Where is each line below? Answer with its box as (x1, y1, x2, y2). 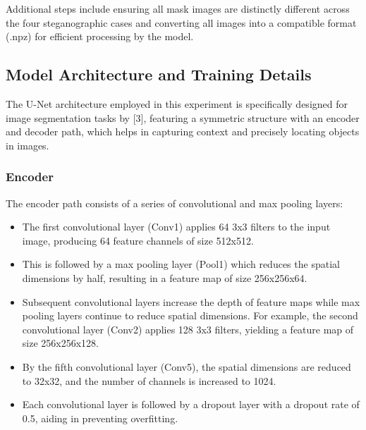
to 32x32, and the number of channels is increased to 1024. (22, 373, 276, 388)
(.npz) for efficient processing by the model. (6, 29, 194, 44)
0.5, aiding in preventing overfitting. (22, 410, 178, 425)
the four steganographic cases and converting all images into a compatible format (6, 15, 357, 30)
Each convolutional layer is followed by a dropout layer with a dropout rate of (22, 397, 360, 412)
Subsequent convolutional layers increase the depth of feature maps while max (22, 294, 360, 309)
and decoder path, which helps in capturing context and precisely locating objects (6, 124, 360, 139)
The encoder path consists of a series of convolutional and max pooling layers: (6, 195, 343, 210)
